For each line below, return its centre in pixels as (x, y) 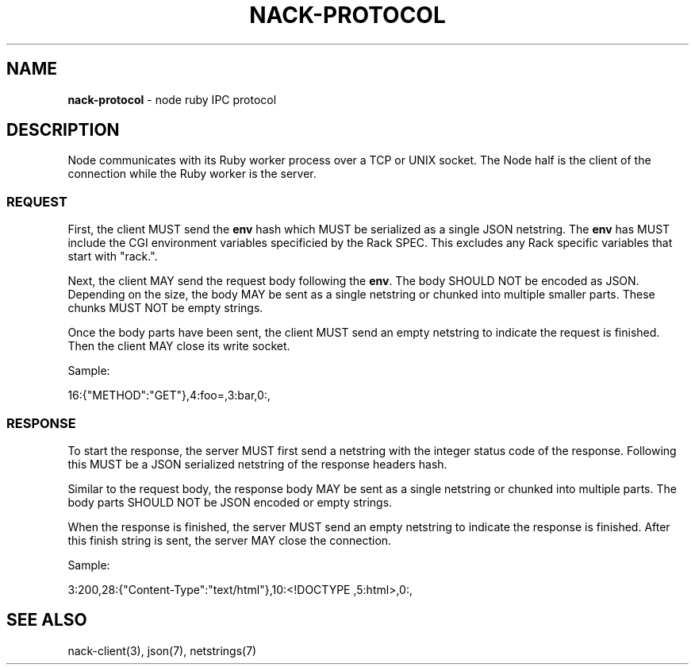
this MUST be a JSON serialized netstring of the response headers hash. (257, 464)
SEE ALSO (47, 620)
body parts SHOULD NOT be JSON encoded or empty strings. (230, 502)
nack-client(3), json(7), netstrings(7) (162, 650)
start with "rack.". (113, 256)
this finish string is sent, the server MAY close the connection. (230, 540)
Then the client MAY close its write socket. (179, 346)
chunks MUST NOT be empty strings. (165, 308)
